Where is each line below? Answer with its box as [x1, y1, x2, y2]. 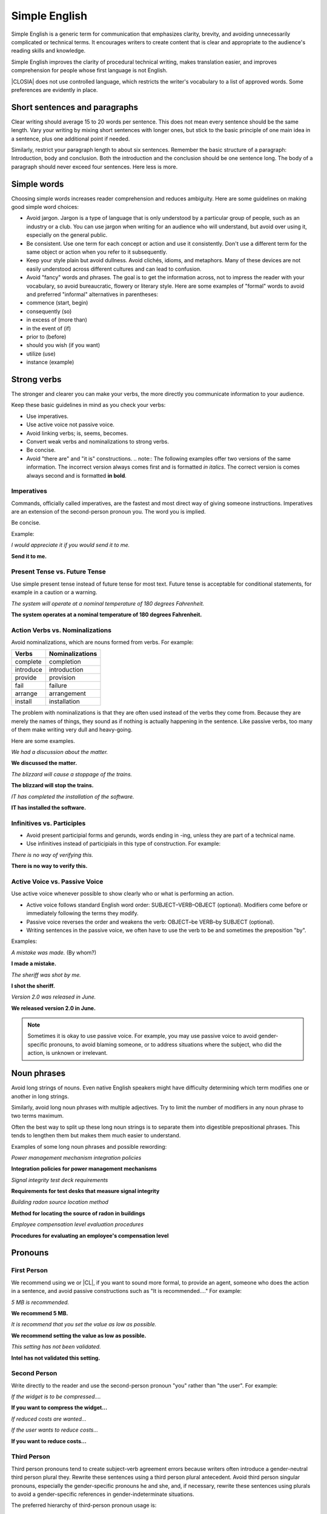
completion [48, 658, 81, 666]
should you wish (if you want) [26, 342, 100, 349]
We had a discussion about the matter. [11, 749, 108, 755]
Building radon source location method [11, 1198, 109, 1206]
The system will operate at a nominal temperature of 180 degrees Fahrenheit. [11, 600, 205, 607]
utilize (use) [26, 350, 56, 357]
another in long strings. [11, 1093, 69, 1100]
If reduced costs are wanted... [11, 1415, 87, 1423]
